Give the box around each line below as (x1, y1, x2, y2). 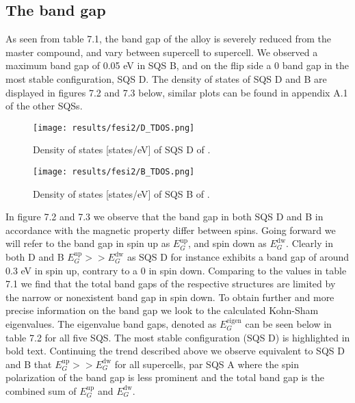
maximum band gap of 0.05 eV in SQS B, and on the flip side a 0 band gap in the (5, 58, 349, 73)
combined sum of (5, 383, 77, 398)
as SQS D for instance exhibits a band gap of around (127, 250, 349, 264)
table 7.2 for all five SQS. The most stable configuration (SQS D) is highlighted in (5, 330, 350, 344)
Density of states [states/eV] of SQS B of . (33, 186, 210, 200)
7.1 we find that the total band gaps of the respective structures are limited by (5, 276, 336, 291)
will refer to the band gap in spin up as (5, 236, 170, 250)
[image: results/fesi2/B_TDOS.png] (33, 167, 195, 177)
